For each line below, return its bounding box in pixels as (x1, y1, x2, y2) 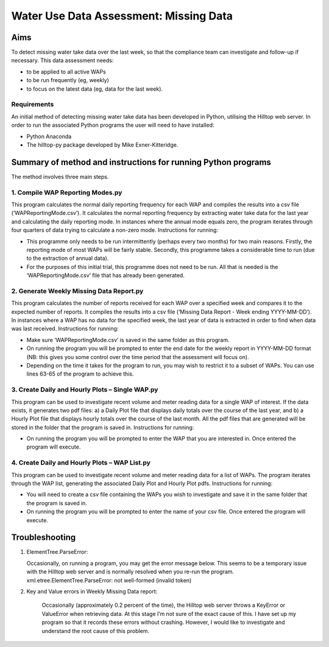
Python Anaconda (26, 133, 72, 140)
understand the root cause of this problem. (41, 627, 149, 634)
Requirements (11, 100, 54, 109)
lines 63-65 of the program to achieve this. (26, 370, 134, 377)
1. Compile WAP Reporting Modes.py (11, 188, 122, 197)
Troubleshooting (11, 533, 76, 543)
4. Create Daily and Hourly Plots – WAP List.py (11, 458, 150, 467)
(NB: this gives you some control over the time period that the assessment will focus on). (26, 353, 249, 360)
